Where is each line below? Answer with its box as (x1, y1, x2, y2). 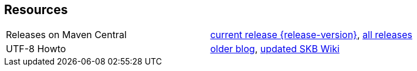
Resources (4, 2, 68, 17)
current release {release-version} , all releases (210, 29, 412, 41)
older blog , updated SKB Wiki (210, 43, 340, 55)
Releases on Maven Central (6, 29, 127, 41)
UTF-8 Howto (6, 43, 66, 55)
